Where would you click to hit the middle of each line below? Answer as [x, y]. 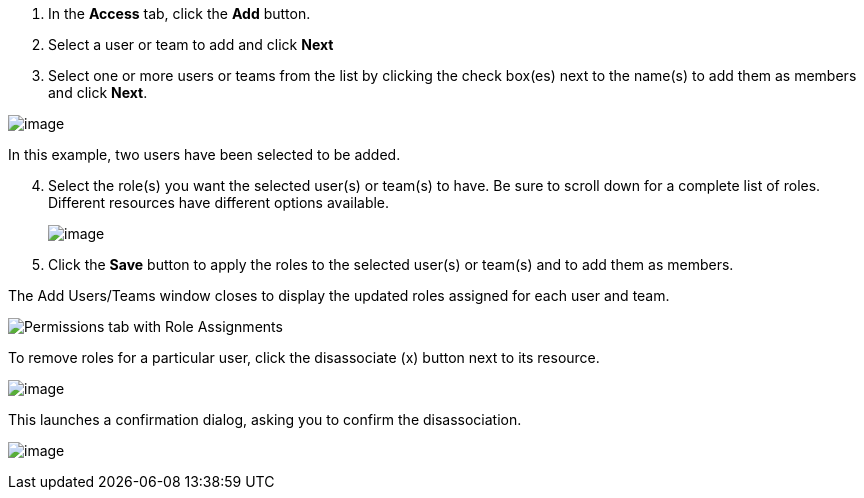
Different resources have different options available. [219, 202]
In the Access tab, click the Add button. [179, 13]
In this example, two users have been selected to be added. [204, 154]
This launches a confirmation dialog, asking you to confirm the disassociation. [265, 419]
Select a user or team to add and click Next [191, 44]
